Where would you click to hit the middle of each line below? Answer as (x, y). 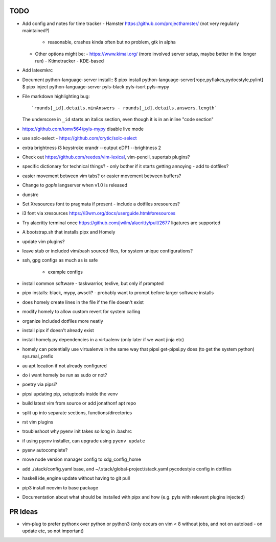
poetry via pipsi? (40, 384)
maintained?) (36, 30)
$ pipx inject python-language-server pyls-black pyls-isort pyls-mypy (96, 87)
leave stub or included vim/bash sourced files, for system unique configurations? (108, 251)
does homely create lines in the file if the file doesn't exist (83, 302)
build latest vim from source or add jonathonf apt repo (79, 403)
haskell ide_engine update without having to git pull (76, 478)
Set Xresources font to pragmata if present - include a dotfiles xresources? (101, 204)
